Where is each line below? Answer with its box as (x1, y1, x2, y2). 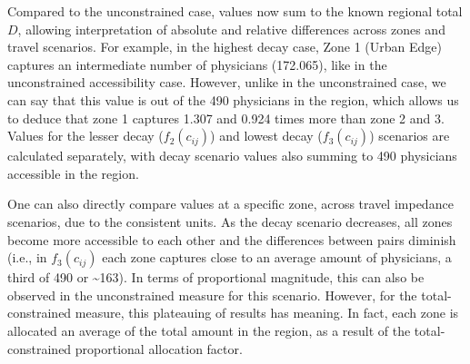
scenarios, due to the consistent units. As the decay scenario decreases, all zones (7, 212, 453, 231)
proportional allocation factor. (75, 339, 243, 358)
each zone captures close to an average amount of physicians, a (102, 248, 452, 267)
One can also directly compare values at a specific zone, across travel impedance (7, 194, 454, 213)
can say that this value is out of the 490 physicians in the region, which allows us (7, 90, 459, 109)
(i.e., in (7, 248, 47, 267)
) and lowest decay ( (210, 126, 323, 145)
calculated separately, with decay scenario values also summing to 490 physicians (7, 146, 457, 165)
